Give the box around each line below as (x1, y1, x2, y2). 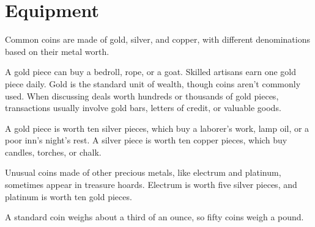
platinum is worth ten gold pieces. (5, 190, 132, 203)
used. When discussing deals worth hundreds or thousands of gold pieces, (5, 89, 279, 102)
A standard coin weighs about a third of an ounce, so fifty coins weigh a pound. (5, 211, 304, 223)
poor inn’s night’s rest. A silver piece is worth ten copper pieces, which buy (5, 134, 287, 146)
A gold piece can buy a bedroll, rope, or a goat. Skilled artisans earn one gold (5, 65, 296, 78)
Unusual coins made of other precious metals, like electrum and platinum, (5, 166, 281, 179)
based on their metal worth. (5, 45, 109, 57)
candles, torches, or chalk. (5, 145, 102, 158)
